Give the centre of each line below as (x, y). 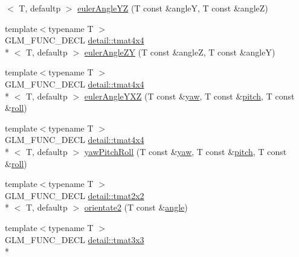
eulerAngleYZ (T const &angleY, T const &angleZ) (173, 8)
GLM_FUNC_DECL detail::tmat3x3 (75, 239)
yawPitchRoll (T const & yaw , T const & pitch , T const (185, 151)
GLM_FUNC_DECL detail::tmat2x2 (75, 195)
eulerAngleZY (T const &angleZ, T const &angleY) (180, 52)
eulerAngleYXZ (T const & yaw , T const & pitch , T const (189, 96)
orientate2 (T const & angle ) (136, 207)
